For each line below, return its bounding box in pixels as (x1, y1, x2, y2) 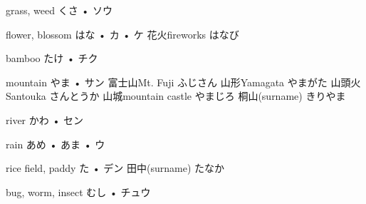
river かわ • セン (6, 112, 83, 127)
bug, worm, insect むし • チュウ (6, 184, 151, 199)
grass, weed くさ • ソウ (6, 3, 113, 17)
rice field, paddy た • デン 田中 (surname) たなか (6, 160, 225, 175)
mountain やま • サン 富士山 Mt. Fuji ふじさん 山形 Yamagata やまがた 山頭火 (6, 74, 361, 89)
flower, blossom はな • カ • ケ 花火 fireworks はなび (6, 26, 239, 41)
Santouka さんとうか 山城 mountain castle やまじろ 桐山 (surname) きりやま (6, 88, 346, 103)
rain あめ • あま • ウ (6, 136, 105, 151)
